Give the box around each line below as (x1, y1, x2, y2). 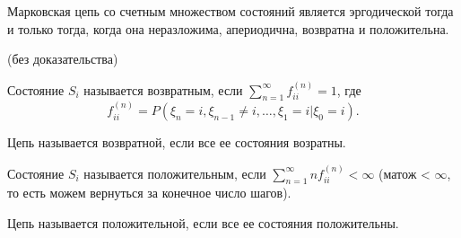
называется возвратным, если (83, 80, 243, 99)
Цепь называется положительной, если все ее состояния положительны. (7, 214, 399, 232)
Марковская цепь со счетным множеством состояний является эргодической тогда (7, 2, 454, 20)
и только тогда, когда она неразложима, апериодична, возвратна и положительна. (7, 19, 449, 38)
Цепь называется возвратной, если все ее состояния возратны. (7, 133, 346, 152)
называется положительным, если (83, 163, 266, 182)
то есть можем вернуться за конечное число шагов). (7, 183, 291, 202)
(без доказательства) (7, 49, 118, 68)
